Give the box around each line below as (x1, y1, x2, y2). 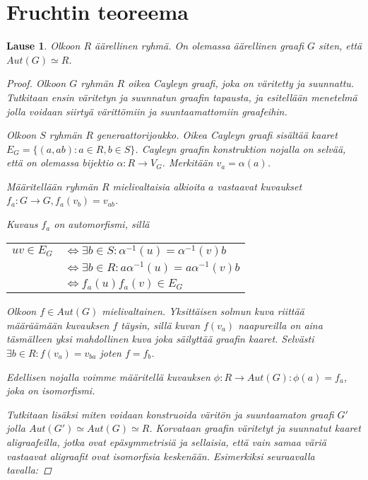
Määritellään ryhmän (6, 178, 98, 193)
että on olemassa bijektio (6, 155, 114, 170)
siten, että (319, 38, 362, 53)
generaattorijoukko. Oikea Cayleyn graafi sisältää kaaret (96, 127, 338, 142)
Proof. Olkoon (6, 76, 66, 91)
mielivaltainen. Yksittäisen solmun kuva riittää (102, 304, 304, 319)
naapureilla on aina (238, 317, 323, 332)
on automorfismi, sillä (54, 217, 150, 232)
